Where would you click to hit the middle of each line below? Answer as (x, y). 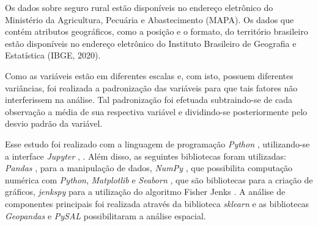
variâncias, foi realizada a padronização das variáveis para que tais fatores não (151, 87)
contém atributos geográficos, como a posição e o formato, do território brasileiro (157, 31)
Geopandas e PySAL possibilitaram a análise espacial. (105, 215)
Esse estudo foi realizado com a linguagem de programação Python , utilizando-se (157, 143)
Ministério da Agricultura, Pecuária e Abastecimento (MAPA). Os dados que (150, 19)
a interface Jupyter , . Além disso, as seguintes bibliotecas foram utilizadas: (146, 156)
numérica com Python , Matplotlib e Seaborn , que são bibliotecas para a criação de (159, 179)
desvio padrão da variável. (54, 123)
